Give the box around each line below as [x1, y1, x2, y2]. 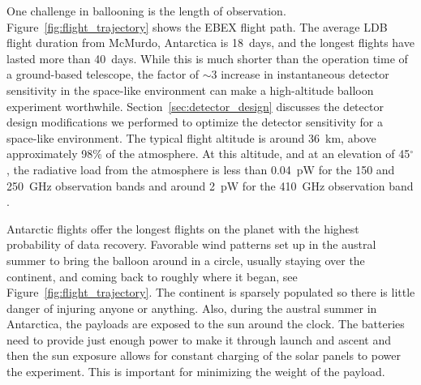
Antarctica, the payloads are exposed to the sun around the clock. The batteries [6, 315, 405, 332]
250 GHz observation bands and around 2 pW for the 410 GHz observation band [6, 177, 414, 194]
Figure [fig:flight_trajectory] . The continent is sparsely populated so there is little [6, 284, 415, 301]
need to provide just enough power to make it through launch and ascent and [6, 331, 391, 348]
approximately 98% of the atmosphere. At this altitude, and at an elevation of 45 [6, 145, 410, 162]
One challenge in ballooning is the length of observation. [6, 2, 286, 19]
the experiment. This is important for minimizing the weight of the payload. [6, 363, 385, 380]
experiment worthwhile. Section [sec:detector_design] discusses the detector [6, 97, 384, 114]
